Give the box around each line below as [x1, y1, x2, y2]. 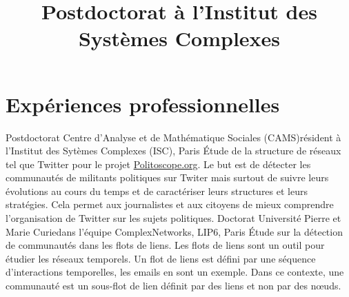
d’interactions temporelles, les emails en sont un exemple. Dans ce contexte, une [6, 265, 344, 279]
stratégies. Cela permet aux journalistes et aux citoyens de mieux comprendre [6, 197, 334, 212]
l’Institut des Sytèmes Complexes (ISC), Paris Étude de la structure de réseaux [6, 143, 341, 158]
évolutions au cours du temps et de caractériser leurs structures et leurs [6, 183, 308, 198]
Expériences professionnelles [6, 90, 280, 118]
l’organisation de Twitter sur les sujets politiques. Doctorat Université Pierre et [6, 211, 341, 225]
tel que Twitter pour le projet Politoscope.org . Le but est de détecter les [6, 156, 311, 171]
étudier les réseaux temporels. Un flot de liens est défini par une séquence [6, 251, 316, 265]
